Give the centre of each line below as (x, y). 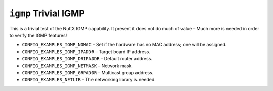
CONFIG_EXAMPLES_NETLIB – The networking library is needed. (89, 80)
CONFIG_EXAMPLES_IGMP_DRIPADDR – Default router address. (87, 59)
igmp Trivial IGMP (47, 13)
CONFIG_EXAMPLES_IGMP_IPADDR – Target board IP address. (86, 52)
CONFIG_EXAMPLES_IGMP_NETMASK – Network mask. (78, 66)
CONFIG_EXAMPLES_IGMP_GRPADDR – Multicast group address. (88, 72)
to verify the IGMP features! (38, 35)
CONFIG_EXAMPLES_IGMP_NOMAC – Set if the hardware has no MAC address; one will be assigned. (124, 45)
